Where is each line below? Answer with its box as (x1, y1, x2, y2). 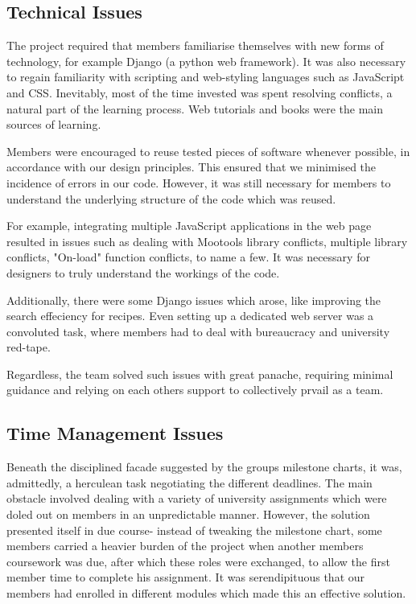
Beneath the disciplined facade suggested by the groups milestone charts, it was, (6, 458, 402, 475)
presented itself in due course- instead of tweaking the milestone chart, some (6, 521, 382, 538)
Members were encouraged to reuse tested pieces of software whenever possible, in (6, 142, 410, 159)
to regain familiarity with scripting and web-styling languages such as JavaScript (6, 68, 405, 85)
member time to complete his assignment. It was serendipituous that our (6, 569, 365, 586)
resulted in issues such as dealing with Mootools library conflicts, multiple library (6, 232, 408, 249)
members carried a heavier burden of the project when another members (6, 537, 364, 554)
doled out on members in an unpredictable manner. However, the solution (6, 506, 370, 523)
